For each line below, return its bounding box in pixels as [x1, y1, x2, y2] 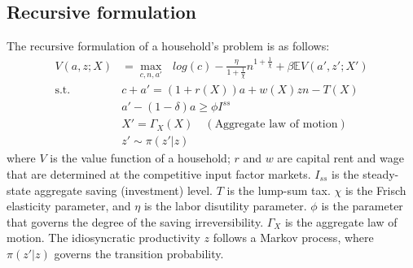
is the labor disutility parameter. [143, 197, 307, 214]
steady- [362, 166, 399, 182]
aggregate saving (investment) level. [34, 181, 213, 198]
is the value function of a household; [50, 149, 231, 166]
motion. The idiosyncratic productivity [7, 229, 200, 246]
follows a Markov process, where [213, 229, 374, 246]
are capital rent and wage [277, 149, 404, 166]
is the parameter [321, 197, 403, 214]
